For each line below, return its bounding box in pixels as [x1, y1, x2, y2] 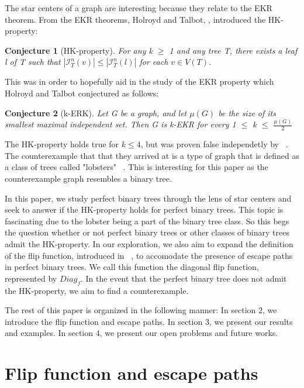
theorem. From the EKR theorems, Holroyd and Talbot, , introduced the [5, 13, 266, 25]
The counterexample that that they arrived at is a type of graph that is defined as [5, 149, 299, 161]
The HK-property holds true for [5, 138, 119, 150]
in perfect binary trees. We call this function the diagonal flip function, [5, 261, 259, 273]
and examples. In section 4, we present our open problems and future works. [5, 327, 278, 339]
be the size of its [218, 106, 276, 119]
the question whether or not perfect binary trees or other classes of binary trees [5, 226, 289, 238]
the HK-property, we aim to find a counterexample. [5, 284, 189, 296]
